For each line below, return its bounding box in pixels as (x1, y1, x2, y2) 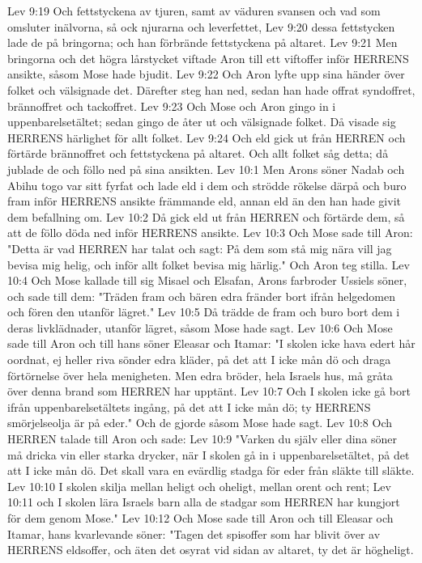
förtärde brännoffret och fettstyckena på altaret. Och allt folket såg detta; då (7, 145, 389, 162)
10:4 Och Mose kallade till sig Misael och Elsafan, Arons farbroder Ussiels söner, (7, 272, 407, 289)
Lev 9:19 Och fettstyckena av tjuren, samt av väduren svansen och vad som (7, 2, 381, 19)
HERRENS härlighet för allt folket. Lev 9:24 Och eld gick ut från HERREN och (7, 129, 406, 146)
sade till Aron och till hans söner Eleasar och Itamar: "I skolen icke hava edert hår (7, 335, 416, 352)
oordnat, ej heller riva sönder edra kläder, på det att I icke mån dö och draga (7, 351, 391, 368)
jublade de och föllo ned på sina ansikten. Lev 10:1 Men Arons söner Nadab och (7, 160, 405, 177)
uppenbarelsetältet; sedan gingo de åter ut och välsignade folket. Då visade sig (7, 113, 396, 130)
